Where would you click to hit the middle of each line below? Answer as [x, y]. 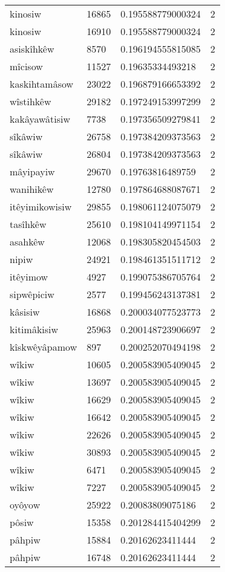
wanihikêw [32, 189]
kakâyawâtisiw [40, 119]
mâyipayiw [32, 171]
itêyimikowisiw [41, 206]
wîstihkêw [31, 101]
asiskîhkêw [32, 49]
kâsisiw [25, 312]
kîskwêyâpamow [44, 347]
